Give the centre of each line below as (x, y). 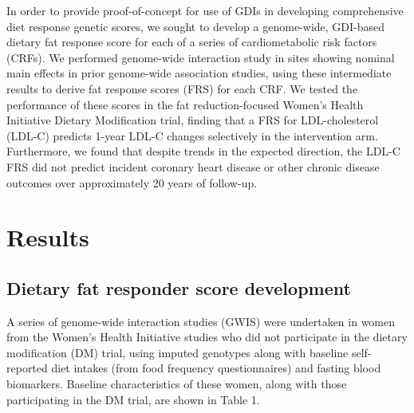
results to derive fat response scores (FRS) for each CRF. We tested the (182, 88)
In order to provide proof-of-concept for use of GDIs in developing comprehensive (205, 10)
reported (27, 368)
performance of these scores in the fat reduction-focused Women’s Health (185, 104)
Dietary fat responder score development (179, 287)
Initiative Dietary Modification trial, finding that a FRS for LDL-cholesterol (193, 120)
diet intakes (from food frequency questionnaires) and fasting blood (216, 368)
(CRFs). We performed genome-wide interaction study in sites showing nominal (201, 57)
